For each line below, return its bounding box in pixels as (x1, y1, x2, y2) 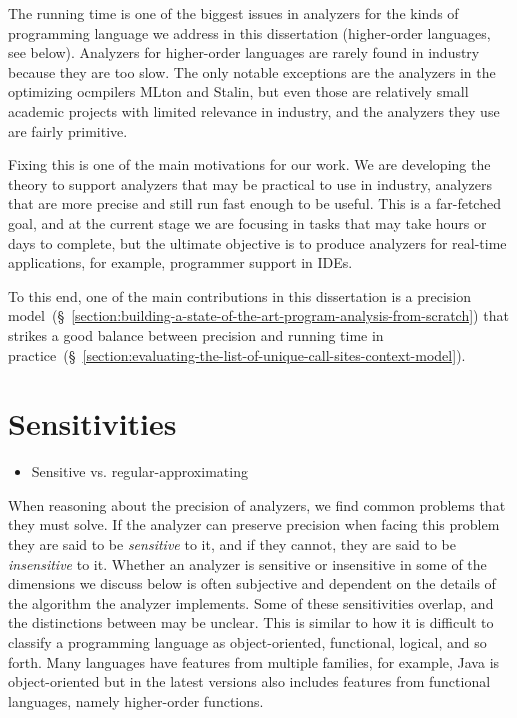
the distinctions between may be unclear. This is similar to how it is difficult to (8, 612, 494, 633)
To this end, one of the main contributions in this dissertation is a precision (8, 285, 472, 306)
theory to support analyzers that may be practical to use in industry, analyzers (8, 173, 493, 194)
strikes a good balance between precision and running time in (8, 324, 384, 345)
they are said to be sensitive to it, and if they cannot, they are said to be (8, 534, 457, 554)
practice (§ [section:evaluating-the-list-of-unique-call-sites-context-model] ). (8, 344, 466, 365)
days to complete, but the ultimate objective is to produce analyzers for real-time (8, 232, 507, 253)
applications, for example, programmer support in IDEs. (8, 252, 353, 273)
